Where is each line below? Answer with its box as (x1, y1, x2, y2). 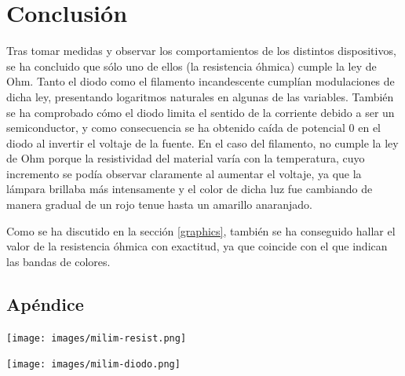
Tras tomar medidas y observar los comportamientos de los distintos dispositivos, (6, 42, 396, 59)
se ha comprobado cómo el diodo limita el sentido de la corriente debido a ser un (6, 104, 395, 120)
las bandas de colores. (6, 253, 111, 269)
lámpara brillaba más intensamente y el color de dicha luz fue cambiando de (6, 181, 373, 197)
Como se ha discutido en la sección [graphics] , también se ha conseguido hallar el (6, 222, 396, 239)
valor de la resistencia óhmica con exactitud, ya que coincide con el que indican (6, 238, 388, 254)
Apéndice (6, 291, 84, 316)
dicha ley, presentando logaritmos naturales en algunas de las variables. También (6, 88, 394, 104)
